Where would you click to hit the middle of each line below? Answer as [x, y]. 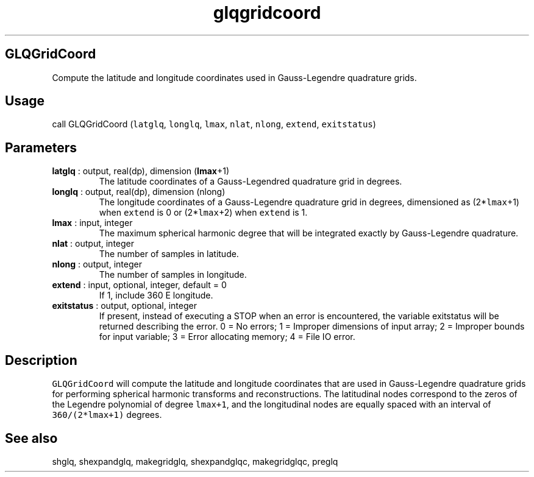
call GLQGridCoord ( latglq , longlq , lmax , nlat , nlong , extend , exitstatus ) [214, 124]
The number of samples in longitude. [173, 275]
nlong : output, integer [97, 264]
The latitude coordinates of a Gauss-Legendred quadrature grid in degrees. [251, 182]
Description [41, 360]
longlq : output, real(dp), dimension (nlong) [139, 192]
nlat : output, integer [93, 244]
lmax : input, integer [92, 223]
